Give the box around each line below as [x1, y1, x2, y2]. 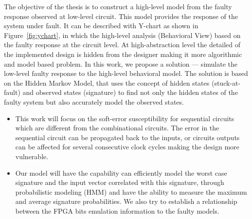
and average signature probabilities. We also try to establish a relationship [15, 196, 237, 206]
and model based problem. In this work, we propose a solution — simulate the [4, 58, 237, 69]
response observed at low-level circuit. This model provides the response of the [4, 11, 238, 21]
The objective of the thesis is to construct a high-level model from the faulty [4, 1, 232, 11]
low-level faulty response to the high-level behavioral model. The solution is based [4, 68, 248, 78]
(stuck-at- [211, 77, 241, 88]
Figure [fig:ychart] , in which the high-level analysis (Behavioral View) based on [4, 30, 241, 40]
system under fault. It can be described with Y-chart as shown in [4, 20, 198, 31]
